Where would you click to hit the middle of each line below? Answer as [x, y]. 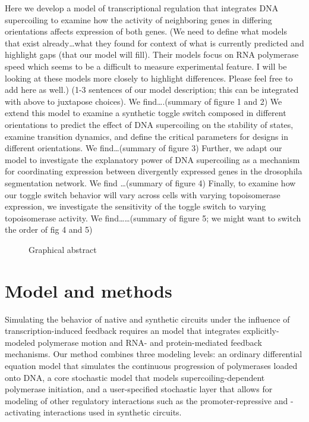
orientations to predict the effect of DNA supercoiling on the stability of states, [149, 124]
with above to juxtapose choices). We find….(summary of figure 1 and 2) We [144, 101]
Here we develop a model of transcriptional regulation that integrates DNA [142, 8]
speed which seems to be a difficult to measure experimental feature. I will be [146, 66]
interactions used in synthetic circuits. [112, 412]
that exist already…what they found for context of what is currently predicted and [154, 43]
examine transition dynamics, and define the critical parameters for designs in [146, 136]
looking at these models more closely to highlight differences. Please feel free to [149, 78]
